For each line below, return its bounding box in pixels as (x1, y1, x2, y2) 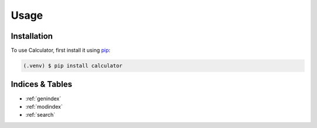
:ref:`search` (25, 112, 56, 119)
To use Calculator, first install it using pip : (11, 47, 111, 54)
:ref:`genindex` (25, 95, 62, 102)
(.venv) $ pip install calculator (23, 62, 123, 69)
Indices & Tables (11, 79, 73, 89)
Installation (11, 31, 53, 41)
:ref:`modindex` (25, 103, 63, 110)
